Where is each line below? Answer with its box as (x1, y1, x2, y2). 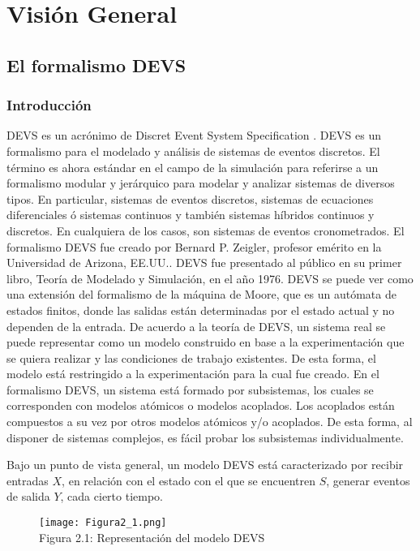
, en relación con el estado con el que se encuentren (62, 471, 315, 489)
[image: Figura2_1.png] (39, 517, 167, 529)
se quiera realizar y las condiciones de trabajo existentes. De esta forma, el (6, 349, 376, 366)
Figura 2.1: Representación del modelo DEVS (39, 528, 265, 545)
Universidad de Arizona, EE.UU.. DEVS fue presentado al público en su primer (6, 254, 402, 271)
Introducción (6, 95, 92, 115)
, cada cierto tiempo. (60, 488, 163, 505)
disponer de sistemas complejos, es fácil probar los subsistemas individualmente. (6, 428, 404, 446)
